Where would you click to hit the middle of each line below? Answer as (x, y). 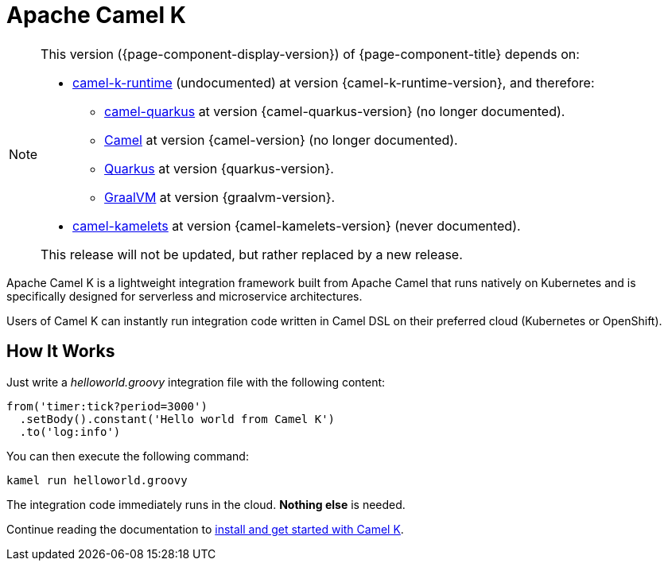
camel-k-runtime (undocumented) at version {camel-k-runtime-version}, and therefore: (334, 82)
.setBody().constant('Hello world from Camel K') (177, 419)
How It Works (61, 351)
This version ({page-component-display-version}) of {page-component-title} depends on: (310, 54)
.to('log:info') (70, 431)
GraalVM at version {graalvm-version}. (220, 197)
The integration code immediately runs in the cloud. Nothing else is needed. (206, 504)
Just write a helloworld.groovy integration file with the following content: (196, 382)
